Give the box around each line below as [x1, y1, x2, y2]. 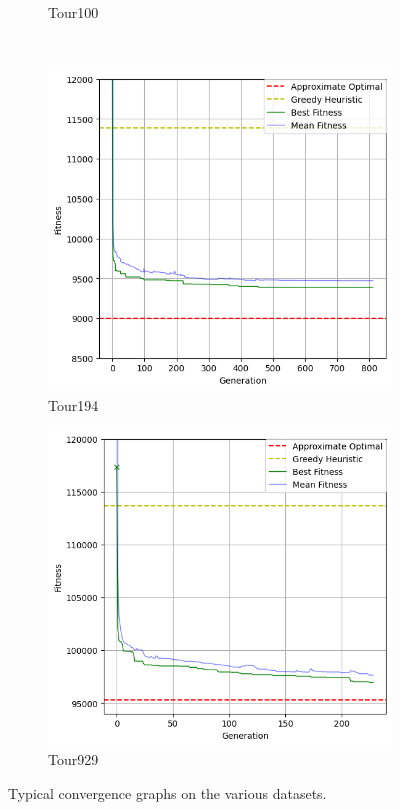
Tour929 [48, 749, 99, 770]
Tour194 [48, 394, 99, 415]
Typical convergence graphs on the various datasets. [8, 782, 327, 803]
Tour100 [48, 2, 99, 22]
